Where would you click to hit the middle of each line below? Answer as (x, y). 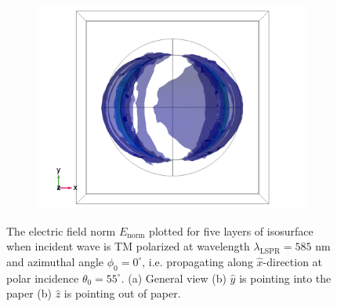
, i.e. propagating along (197, 261)
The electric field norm (61, 230)
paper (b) (29, 293)
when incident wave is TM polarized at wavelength (128, 246)
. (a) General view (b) (174, 278)
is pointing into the (285, 278)
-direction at (293, 261)
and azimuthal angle (55, 261)
